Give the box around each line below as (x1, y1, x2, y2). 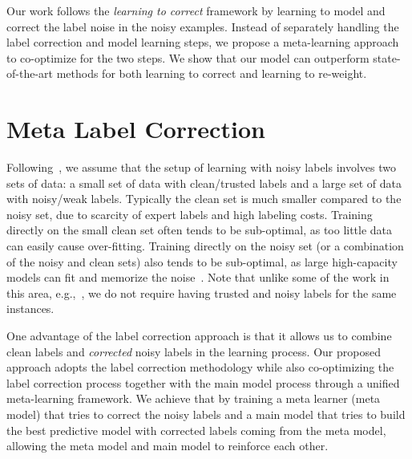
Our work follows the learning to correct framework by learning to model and (6, 2, 386, 18)
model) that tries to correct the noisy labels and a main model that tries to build (6, 406, 406, 422)
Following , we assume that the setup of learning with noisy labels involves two (6, 159, 397, 176)
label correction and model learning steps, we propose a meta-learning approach (6, 34, 399, 51)
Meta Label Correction (6, 112, 265, 145)
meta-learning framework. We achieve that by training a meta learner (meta (6, 390, 381, 407)
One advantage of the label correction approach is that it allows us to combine (6, 327, 392, 344)
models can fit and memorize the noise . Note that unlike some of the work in (6, 269, 390, 286)
